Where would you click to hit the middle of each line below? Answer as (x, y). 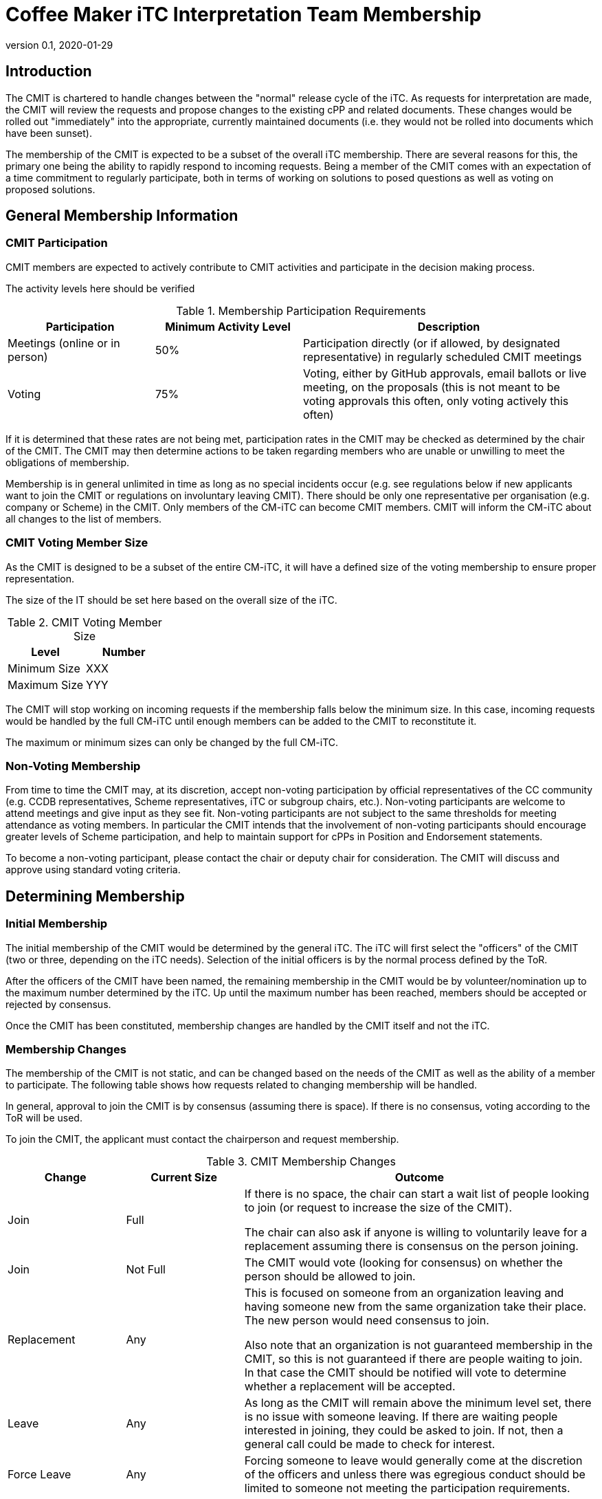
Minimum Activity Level (228, 326)
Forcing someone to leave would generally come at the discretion (413, 1461)
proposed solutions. (51, 189)
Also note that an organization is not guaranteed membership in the (419, 1345)
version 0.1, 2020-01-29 (59, 45)
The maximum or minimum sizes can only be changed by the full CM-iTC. (172, 742)
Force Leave (40, 1475)
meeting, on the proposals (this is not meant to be (432, 387)
